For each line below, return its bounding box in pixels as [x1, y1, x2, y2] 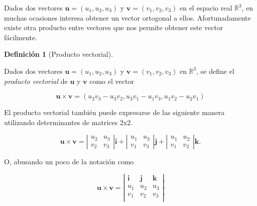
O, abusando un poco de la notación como [4, 156, 134, 167]
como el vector [89, 75, 134, 86]
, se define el [196, 65, 234, 76]
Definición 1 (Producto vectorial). [4, 49, 113, 59]
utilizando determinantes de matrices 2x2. [4, 117, 133, 127]
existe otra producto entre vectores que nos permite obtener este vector [4, 22, 223, 33]
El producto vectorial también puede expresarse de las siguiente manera [4, 107, 225, 118]
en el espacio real [179, 3, 232, 13]
